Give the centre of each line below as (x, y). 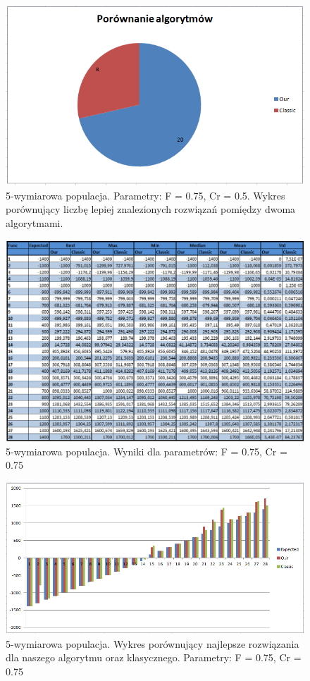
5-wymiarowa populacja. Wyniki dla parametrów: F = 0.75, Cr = (147, 451)
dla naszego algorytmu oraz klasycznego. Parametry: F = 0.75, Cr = (154, 657)
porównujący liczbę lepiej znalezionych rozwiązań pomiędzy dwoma (151, 209)
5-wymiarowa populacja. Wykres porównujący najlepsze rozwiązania (153, 643)
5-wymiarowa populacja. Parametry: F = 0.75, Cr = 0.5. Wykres (145, 195)
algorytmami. (35, 222)
